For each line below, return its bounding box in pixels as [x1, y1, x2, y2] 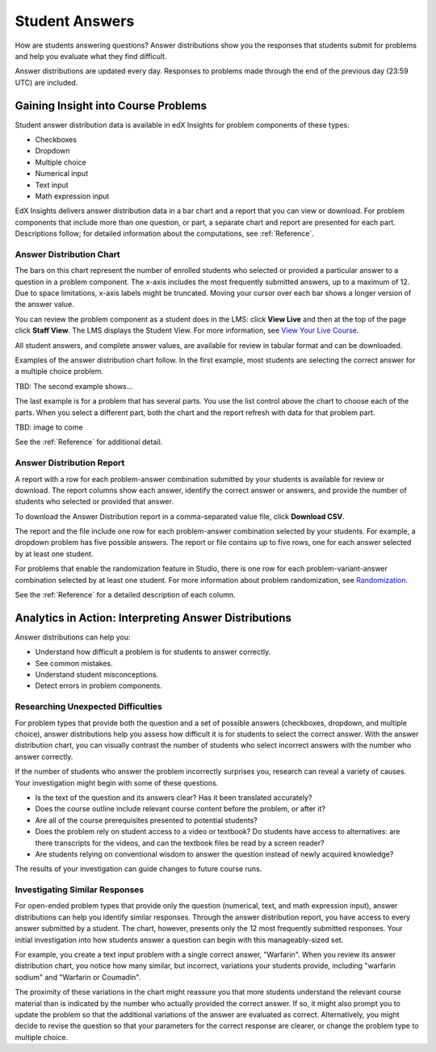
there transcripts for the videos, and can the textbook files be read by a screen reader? [35, 838, 325, 848]
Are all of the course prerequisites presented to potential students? [35, 815, 258, 825]
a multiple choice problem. [15, 367, 104, 376]
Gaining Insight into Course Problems [15, 98, 208, 112]
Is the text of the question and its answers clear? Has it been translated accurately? [35, 792, 312, 803]
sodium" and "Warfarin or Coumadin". [15, 972, 141, 982]
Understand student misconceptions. [35, 670, 159, 680]
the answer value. [15, 300, 74, 309]
